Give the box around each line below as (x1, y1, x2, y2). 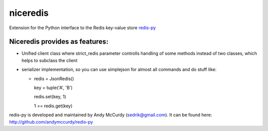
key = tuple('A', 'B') (34, 85, 73, 91)
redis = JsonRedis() (34, 76, 74, 82)
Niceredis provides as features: (9, 38, 109, 46)
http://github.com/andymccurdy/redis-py (9, 119, 93, 125)
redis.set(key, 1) (34, 94, 67, 100)
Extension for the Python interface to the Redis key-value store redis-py (9, 25, 156, 31)
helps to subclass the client (21, 57, 78, 63)
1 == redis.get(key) (34, 103, 73, 109)
